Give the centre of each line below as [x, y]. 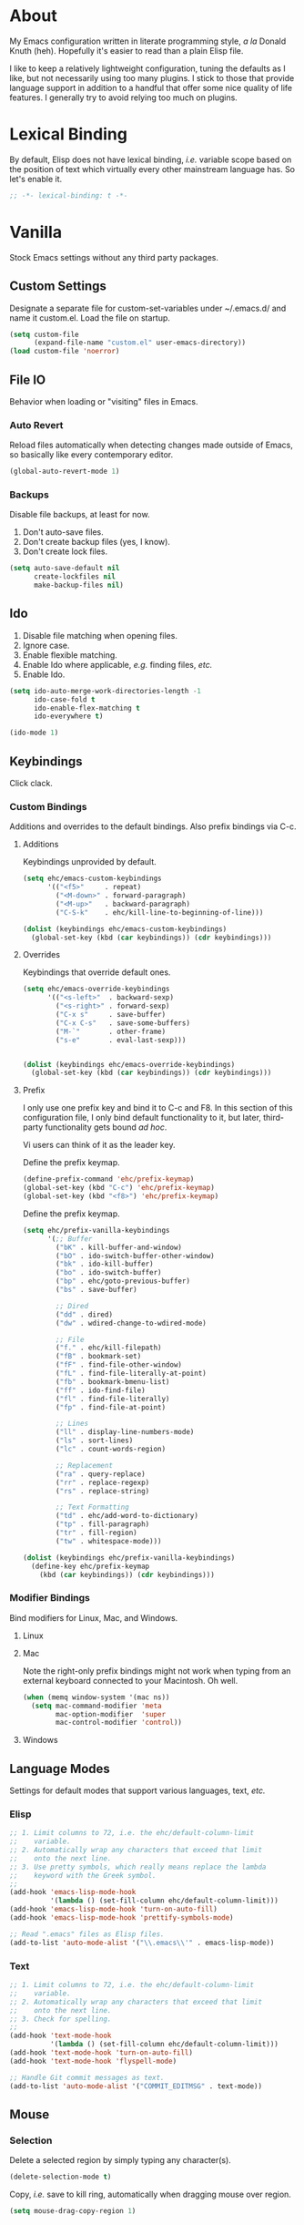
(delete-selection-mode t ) [61, 2177]
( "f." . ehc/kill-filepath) [109, 1348]
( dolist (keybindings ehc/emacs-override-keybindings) [129, 1064]
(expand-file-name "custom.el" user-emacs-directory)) [140, 343]
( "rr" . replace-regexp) [103, 1482]
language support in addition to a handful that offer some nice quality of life [151, 87]
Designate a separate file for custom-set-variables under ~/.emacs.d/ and [148, 308]
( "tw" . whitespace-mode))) [109, 1541]
